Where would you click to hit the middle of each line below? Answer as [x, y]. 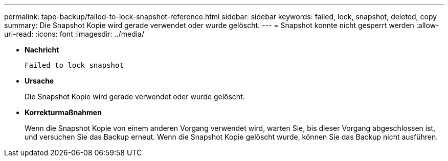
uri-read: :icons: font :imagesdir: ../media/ [74, 34]
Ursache [39, 81]
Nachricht [42, 50]
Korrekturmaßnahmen [63, 112]
